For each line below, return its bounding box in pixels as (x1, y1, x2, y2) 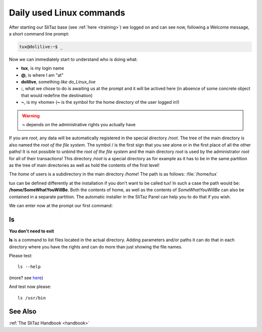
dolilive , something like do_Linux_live (21, 79, 96, 85)
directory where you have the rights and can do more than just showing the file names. (9, 244, 183, 249)
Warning (22, 113, 40, 118)
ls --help (17, 264, 41, 269)
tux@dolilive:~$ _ (19, 44, 63, 50)
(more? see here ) (9, 275, 44, 281)
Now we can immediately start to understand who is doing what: (9, 56, 138, 62)
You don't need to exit (9, 228, 54, 234)
